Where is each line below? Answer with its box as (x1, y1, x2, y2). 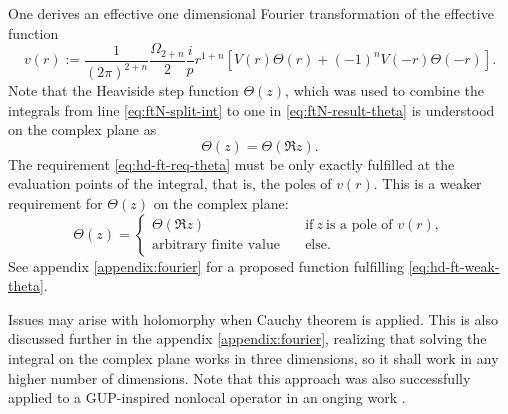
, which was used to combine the (285, 80, 484, 101)
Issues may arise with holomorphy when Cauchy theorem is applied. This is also (8, 308, 498, 329)
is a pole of (326, 218, 393, 233)
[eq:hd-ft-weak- (408, 255, 500, 276)
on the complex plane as (8, 119, 157, 140)
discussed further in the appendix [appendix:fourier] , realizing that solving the (8, 328, 487, 349)
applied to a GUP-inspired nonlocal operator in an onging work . (8, 387, 406, 408)
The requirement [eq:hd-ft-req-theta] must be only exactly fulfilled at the (8, 153, 455, 174)
